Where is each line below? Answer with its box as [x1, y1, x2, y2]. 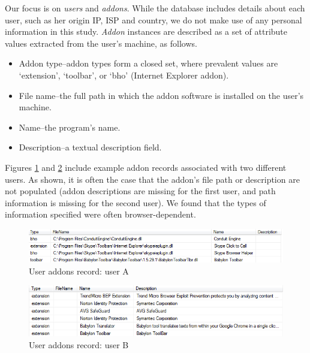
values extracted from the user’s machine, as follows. [5, 37, 197, 49]
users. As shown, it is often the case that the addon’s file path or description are [5, 173, 300, 185]
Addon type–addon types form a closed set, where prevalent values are [19, 57, 278, 70]
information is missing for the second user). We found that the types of [5, 196, 266, 209]
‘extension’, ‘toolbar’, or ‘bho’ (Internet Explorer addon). [19, 68, 229, 81]
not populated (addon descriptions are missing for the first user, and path [5, 185, 276, 197]
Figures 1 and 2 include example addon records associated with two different [5, 161, 287, 173]
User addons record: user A [29, 264, 129, 277]
